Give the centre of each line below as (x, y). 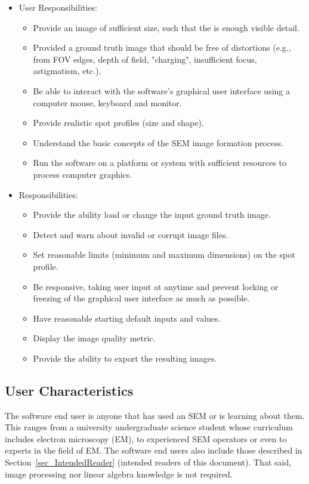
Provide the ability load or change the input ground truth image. (152, 215)
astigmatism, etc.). (67, 71)
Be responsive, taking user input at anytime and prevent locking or (156, 286)
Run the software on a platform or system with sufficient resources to (160, 163)
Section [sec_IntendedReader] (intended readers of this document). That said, (148, 462)
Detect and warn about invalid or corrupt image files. (131, 234)
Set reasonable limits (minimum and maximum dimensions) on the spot (164, 255)
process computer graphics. (83, 174)
